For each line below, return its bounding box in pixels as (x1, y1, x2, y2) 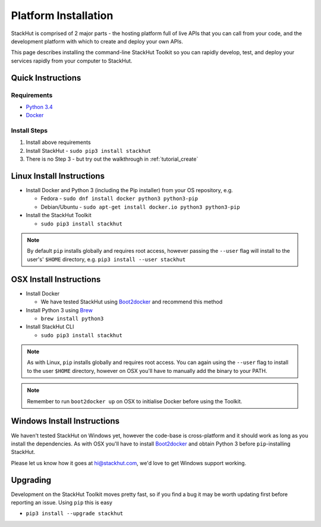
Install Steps (11, 127, 48, 135)
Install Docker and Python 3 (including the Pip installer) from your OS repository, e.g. (26, 187, 233, 194)
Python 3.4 (26, 103, 53, 110)
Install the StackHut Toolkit (26, 212, 92, 219)
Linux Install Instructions (11, 171, 105, 181)
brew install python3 (40, 315, 104, 322)
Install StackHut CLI (26, 323, 74, 330)
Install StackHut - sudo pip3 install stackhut (26, 147, 152, 154)
